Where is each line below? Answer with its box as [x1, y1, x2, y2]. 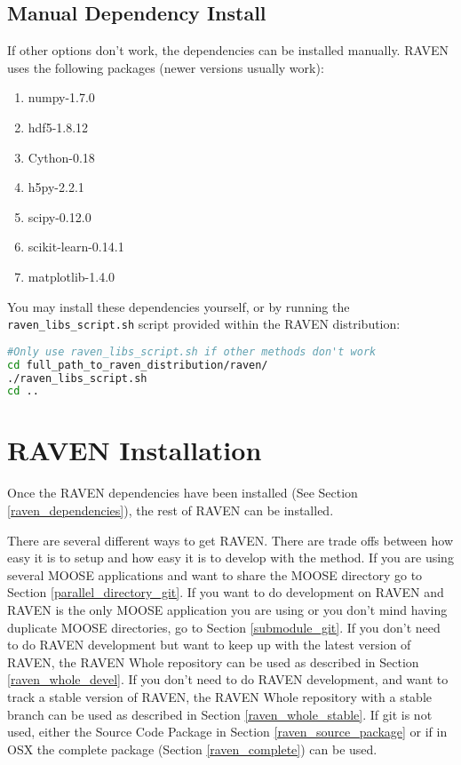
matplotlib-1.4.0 [28, 267, 115, 285]
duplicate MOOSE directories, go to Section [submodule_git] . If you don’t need [7, 618, 441, 636]
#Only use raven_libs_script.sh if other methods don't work [7, 345, 377, 358]
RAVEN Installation [7, 432, 262, 468]
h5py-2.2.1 [28, 178, 84, 196]
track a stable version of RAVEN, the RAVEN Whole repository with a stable [7, 687, 433, 705]
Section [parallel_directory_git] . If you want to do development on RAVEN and [7, 583, 444, 602]
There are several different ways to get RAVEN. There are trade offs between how [7, 530, 454, 549]
